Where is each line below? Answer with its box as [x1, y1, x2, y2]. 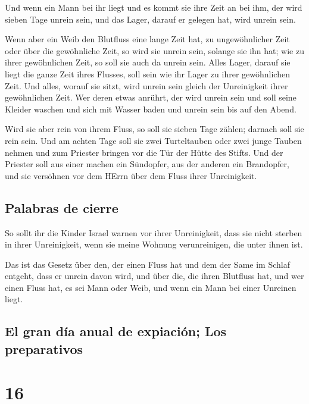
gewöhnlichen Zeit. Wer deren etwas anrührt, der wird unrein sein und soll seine [5, 91, 296, 104]
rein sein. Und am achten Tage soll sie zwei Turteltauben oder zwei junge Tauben [5, 134, 302, 146]
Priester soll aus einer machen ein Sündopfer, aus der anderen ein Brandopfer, [5, 158, 289, 170]
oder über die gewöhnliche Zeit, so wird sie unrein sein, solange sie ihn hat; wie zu [5, 44, 304, 57]
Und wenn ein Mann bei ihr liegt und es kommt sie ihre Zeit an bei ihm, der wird [5, 1, 302, 13]
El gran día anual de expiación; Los [5, 322, 227, 340]
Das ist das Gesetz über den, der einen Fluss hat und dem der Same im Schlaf [5, 258, 290, 270]
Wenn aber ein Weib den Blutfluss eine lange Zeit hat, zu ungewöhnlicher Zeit [5, 33, 290, 45]
